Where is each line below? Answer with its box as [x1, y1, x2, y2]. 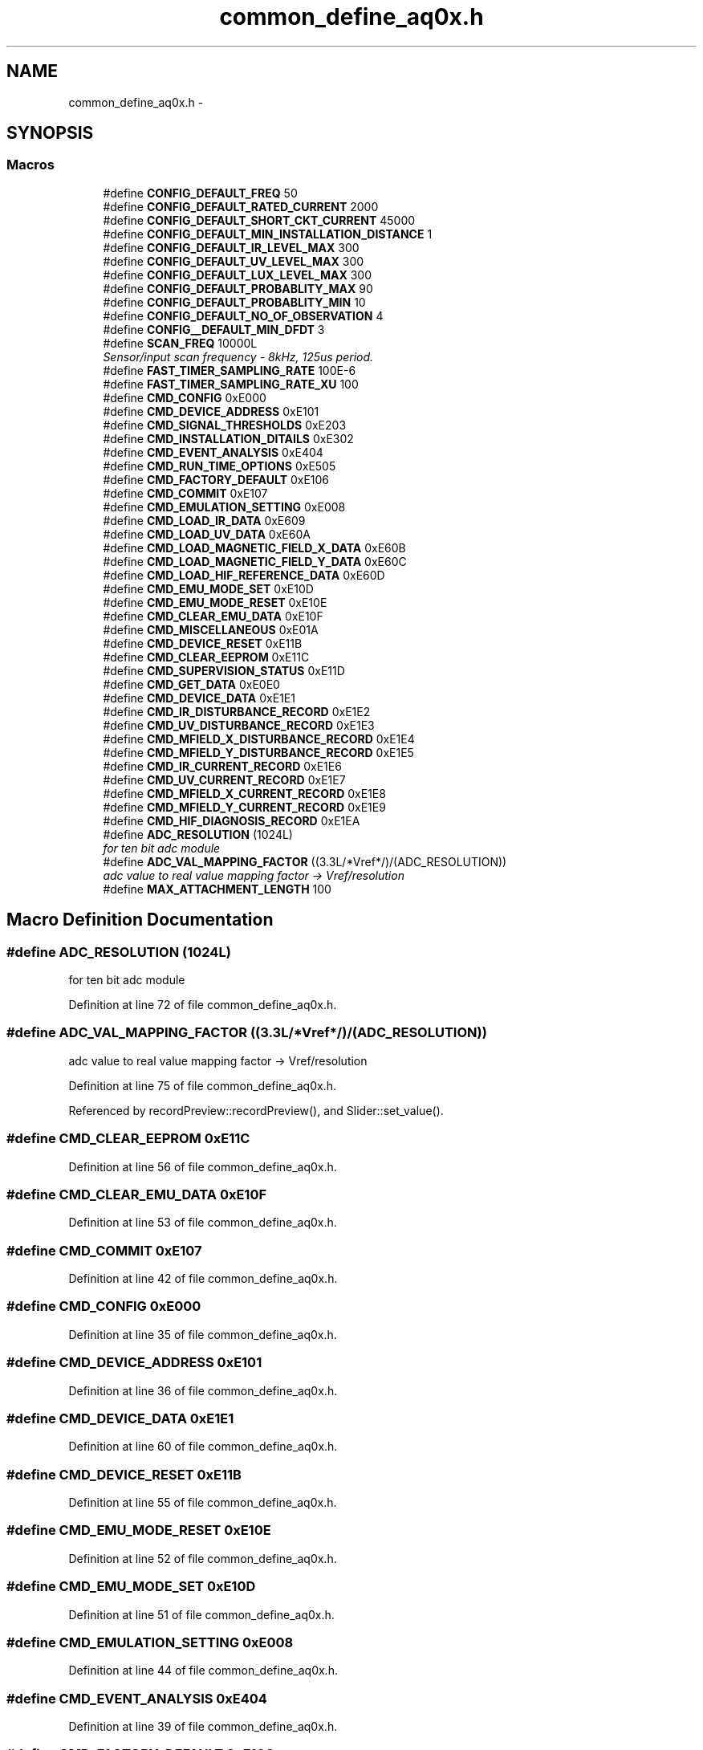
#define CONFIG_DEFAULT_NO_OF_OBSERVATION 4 [103, 308, 384, 323]
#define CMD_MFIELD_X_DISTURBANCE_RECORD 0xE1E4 [103, 731, 415, 746]
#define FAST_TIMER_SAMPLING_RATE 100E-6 [103, 363, 356, 377]
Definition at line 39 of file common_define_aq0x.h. [68, 1719, 338, 1734]
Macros [6, 157, 55, 173]
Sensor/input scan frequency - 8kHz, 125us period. [103, 349, 374, 364]
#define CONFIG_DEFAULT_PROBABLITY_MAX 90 [103, 281, 373, 295]
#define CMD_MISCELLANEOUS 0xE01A [103, 622, 319, 637]
